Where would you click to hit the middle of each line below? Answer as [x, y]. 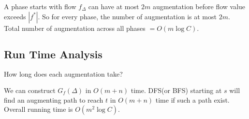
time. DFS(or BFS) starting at [176, 90]
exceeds [15, 16]
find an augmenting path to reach [54, 99]
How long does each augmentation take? [63, 74]
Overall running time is [38, 109]
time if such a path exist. [192, 99]
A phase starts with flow [40, 6]
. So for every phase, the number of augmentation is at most [127, 16]
